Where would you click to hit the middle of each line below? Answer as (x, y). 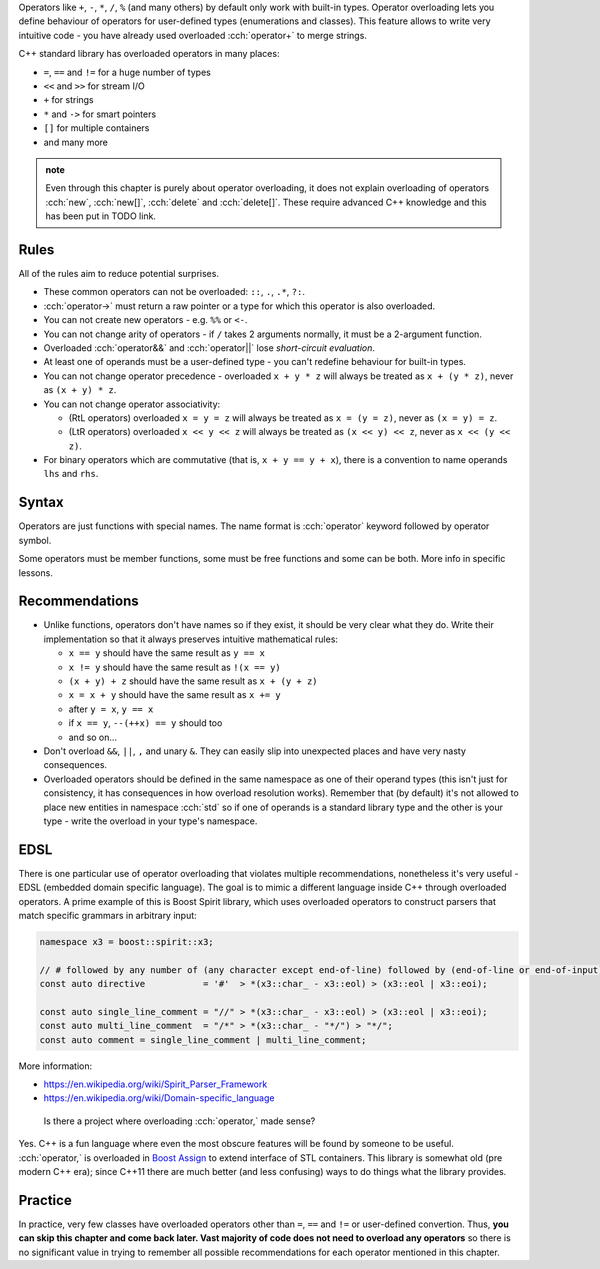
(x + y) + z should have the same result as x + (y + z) (193, 681)
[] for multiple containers (96, 128)
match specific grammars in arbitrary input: (107, 915)
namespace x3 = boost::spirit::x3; (126, 941)
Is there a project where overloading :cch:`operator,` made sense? (179, 1121)
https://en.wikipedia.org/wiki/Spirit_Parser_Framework (155, 1084)
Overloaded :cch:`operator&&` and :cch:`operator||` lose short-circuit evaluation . (209, 347)
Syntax (41, 502)
